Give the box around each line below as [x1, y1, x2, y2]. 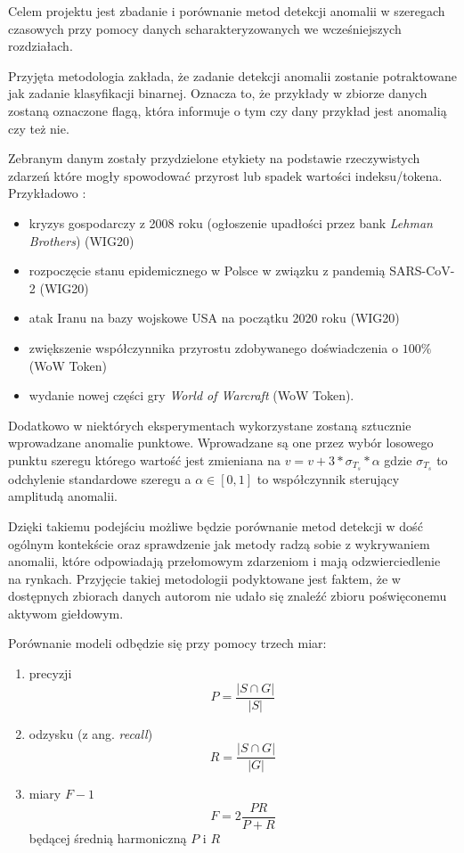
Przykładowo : [8, 184, 86, 202]
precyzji [28, 664, 72, 683]
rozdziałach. [8, 37, 73, 55]
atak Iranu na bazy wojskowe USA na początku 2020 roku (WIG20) [28, 308, 400, 327]
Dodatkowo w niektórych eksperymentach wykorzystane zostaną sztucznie [8, 415, 411, 434]
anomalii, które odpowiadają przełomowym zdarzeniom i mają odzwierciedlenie [8, 552, 441, 570]
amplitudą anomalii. [8, 487, 118, 505]
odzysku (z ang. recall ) [28, 724, 153, 742]
